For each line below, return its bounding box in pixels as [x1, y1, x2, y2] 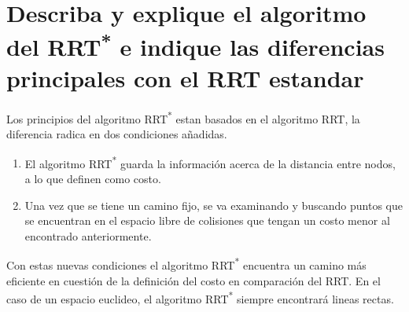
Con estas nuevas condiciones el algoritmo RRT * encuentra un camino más [6, 255, 367, 273]
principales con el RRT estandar [6, 61, 364, 94]
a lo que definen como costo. [24, 170, 161, 186]
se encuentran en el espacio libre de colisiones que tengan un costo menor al [24, 212, 390, 229]
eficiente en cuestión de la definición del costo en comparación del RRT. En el [6, 272, 381, 288]
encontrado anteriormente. [24, 227, 152, 244]
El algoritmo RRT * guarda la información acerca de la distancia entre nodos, [24, 152, 396, 171]
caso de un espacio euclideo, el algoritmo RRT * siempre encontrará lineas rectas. [6, 288, 394, 306]
